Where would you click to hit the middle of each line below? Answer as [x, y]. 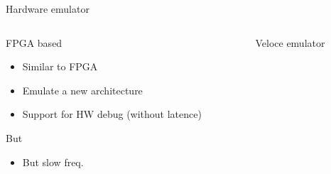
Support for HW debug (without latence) [112, 114]
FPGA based [34, 42]
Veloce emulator [290, 42]
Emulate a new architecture [82, 90]
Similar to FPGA [60, 66]
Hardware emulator [48, 9]
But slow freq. [53, 162]
